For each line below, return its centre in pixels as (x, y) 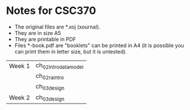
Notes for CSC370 (51, 11)
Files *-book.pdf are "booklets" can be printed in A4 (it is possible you (99, 45)
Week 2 (20, 98)
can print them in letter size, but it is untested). (71, 51)
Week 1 (20, 66)
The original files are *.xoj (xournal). (57, 27)
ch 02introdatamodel (60, 66)
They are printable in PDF (45, 39)
